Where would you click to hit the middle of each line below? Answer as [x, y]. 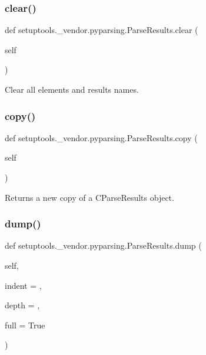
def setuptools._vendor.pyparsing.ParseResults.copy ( [101, 137]
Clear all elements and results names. [72, 89]
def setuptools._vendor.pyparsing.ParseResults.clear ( [102, 30]
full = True [25, 325]
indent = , [23, 285]
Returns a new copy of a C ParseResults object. [89, 197]
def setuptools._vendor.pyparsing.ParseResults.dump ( [103, 245]
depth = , [22, 305]
